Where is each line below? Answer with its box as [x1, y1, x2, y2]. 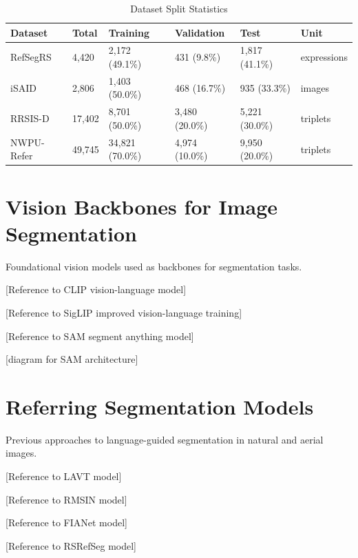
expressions [300, 50, 348, 64]
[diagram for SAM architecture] [6, 352, 138, 366]
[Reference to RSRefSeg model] [6, 538, 136, 552]
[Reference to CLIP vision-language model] [6, 282, 187, 297]
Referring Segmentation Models [6, 392, 314, 420]
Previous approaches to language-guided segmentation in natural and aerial [6, 432, 324, 446]
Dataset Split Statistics [130, 1, 228, 15]
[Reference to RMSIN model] [6, 492, 127, 506]
